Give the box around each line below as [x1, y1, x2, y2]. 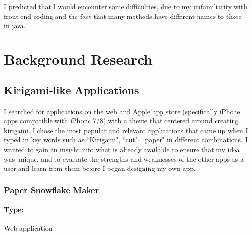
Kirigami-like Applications [4, 82, 139, 97]
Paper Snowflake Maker [4, 184, 99, 196]
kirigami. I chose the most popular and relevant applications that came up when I [4, 125, 248, 135]
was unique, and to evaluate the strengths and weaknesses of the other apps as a [4, 153, 244, 164]
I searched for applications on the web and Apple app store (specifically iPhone [4, 106, 240, 116]
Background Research [4, 49, 153, 68]
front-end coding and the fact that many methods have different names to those [4, 11, 242, 21]
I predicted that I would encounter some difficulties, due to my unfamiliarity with [4, 1, 247, 11]
